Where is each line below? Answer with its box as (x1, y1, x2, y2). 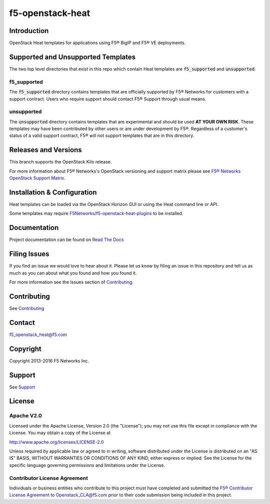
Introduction (9, 26, 49, 35)
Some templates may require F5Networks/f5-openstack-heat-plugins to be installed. (9, 210, 183, 216)
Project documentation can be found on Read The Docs (9, 236, 124, 242)
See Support (9, 384, 35, 390)
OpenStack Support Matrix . (9, 175, 66, 181)
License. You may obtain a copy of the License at (9, 430, 111, 436)
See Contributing (9, 305, 44, 311)
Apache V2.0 (9, 412, 42, 419)
